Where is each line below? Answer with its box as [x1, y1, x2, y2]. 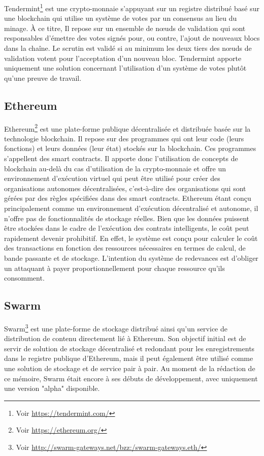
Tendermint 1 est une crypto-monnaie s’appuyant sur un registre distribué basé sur [4, 2, 259, 13]
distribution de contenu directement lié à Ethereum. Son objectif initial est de [4, 333, 246, 344]
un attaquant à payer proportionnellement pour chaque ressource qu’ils [4, 262, 225, 273]
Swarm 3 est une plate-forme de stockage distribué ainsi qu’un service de [4, 321, 227, 333]
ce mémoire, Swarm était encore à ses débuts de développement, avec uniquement [4, 373, 258, 383]
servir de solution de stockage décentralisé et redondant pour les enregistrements [4, 343, 255, 353]
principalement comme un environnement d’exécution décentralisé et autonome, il [4, 203, 258, 214]
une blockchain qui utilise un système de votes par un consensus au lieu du [4, 13, 237, 23]
